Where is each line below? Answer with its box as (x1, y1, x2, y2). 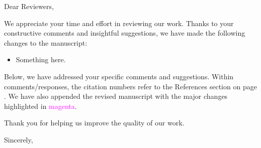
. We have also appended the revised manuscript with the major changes (4, 91, 228, 101)
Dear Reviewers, (4, 1, 54, 11)
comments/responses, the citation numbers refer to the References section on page (4, 81, 257, 91)
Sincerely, (4, 134, 33, 144)
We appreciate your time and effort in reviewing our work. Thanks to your (4, 18, 234, 28)
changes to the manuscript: (4, 37, 88, 48)
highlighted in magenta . (4, 100, 77, 111)
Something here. (16, 54, 66, 65)
